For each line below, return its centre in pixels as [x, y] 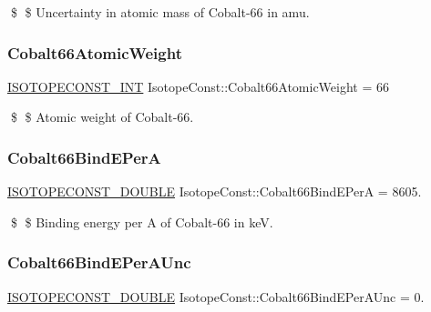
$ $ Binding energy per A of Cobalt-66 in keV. [142, 221]
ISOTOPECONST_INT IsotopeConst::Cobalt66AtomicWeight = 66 [199, 86]
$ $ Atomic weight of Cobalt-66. [102, 117]
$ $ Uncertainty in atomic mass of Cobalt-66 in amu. [160, 12]
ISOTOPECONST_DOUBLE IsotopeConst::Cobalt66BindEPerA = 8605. [215, 191]
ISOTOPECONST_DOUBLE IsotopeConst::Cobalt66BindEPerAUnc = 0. [216, 296]
